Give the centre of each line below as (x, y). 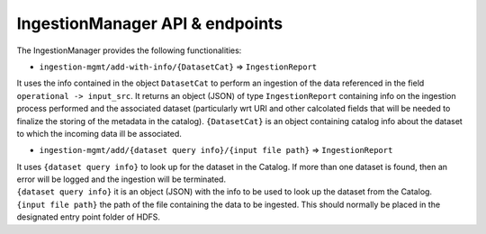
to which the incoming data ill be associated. (99, 133)
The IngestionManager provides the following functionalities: (129, 50)
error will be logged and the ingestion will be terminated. (121, 179)
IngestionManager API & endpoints (150, 23)
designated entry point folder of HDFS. (89, 217)
